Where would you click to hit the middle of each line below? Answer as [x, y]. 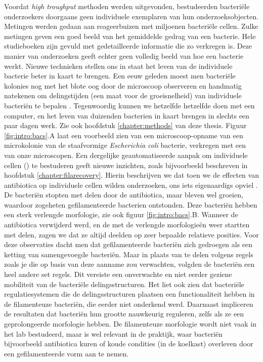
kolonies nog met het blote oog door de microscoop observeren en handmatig [123, 85]
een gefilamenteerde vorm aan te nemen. [67, 353]
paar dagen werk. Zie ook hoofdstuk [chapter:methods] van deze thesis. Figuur [125, 125]
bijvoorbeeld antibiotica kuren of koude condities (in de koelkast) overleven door [129, 344]
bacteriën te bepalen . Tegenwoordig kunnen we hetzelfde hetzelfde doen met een [129, 105]
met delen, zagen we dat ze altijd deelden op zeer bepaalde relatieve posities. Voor [131, 234]
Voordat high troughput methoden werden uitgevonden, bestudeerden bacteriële [127, 6]
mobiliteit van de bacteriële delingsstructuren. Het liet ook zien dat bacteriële [124, 284]
